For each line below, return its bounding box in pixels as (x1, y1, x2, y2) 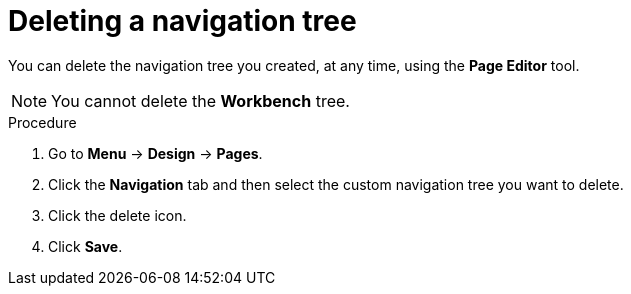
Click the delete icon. (48, 206, 187, 224)
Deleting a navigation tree (8, 4, 357, 38)
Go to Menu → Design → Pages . (48, 144, 263, 162)
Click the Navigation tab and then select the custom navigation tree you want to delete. (48, 175, 624, 193)
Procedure (8, 113, 77, 131)
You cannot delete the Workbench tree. (51, 90, 350, 111)
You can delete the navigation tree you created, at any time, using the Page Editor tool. (8, 56, 580, 74)
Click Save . (48, 237, 123, 255)
